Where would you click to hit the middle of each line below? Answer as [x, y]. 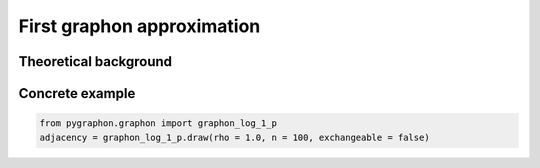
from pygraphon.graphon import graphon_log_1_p [158, 123]
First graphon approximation [139, 26]
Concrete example [77, 93]
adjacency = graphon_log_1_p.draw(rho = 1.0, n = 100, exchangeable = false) [234, 137]
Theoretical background [95, 61]
